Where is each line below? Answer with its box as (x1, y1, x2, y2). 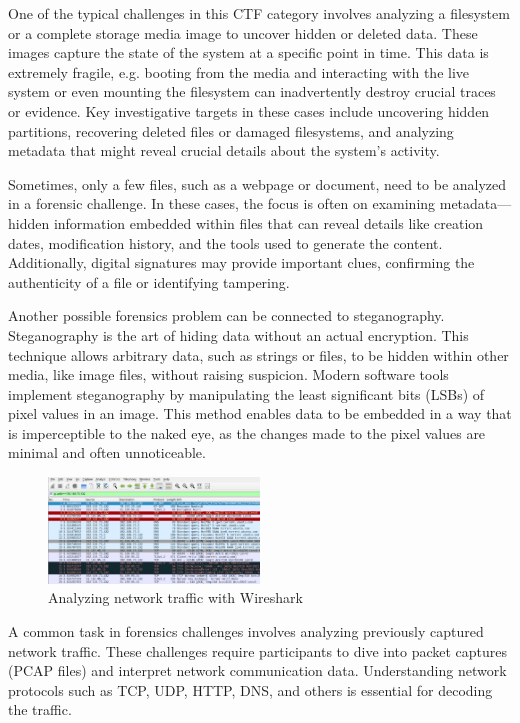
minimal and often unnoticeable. (8, 442, 206, 463)
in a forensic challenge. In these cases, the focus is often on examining (8, 193, 436, 214)
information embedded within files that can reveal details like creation (53, 212, 484, 233)
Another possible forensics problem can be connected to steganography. (8, 305, 445, 326)
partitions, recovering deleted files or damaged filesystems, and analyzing (8, 120, 454, 141)
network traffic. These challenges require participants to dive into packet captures (8, 640, 508, 661)
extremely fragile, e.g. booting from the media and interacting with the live (8, 61, 470, 82)
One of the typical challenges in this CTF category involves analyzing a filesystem (8, 3, 510, 23)
